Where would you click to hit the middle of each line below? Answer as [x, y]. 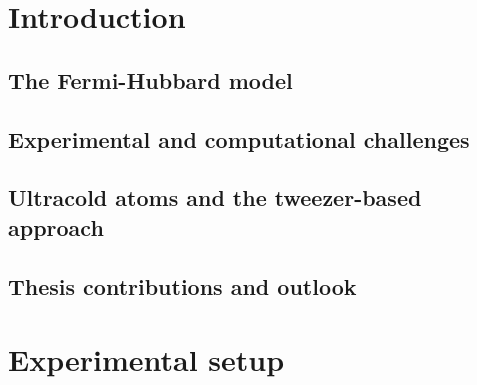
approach [56, 226]
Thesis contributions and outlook [182, 285]
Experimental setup [146, 359]
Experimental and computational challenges [239, 138]
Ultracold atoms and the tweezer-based [215, 197]
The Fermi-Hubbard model [150, 79]
